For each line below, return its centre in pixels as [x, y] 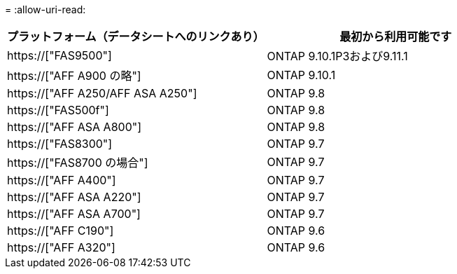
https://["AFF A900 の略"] [74, 76]
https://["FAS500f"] [58, 110]
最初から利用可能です [396, 36]
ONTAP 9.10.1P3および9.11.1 [337, 56]
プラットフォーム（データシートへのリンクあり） [136, 36]
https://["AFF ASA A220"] [74, 197]
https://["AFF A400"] [62, 180]
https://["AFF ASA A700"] [74, 214]
